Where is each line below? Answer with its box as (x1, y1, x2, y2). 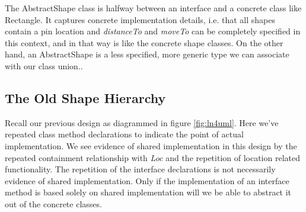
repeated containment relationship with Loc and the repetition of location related (5, 151, 301, 163)
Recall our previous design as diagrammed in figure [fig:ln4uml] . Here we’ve (5, 116, 279, 129)
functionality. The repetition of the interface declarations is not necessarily (5, 163, 276, 175)
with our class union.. (5, 59, 83, 72)
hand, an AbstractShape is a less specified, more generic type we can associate (5, 48, 289, 60)
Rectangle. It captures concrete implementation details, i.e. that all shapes (5, 13, 275, 25)
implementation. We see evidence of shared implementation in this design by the (5, 139, 297, 152)
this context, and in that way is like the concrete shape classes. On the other (5, 36, 283, 49)
